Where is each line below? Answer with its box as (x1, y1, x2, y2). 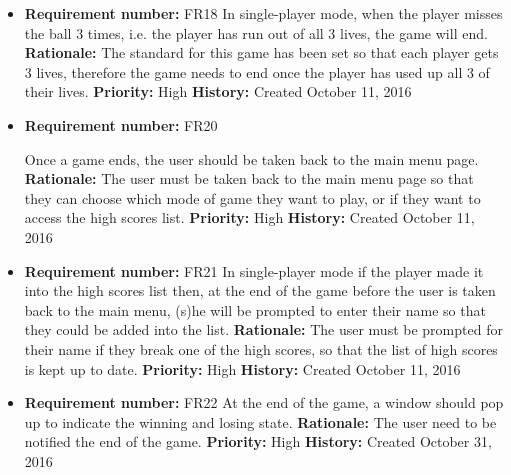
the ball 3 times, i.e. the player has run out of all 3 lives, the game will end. (24, 22, 488, 43)
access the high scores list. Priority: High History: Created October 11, (24, 207, 475, 228)
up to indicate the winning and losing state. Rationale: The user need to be (24, 411, 497, 432)
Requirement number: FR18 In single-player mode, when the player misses (24, 3, 503, 23)
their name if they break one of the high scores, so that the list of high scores (24, 338, 498, 359)
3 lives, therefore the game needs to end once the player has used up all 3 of (24, 61, 490, 82)
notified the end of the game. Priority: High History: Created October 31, (24, 431, 492, 452)
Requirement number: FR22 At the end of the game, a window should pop (24, 392, 504, 413)
